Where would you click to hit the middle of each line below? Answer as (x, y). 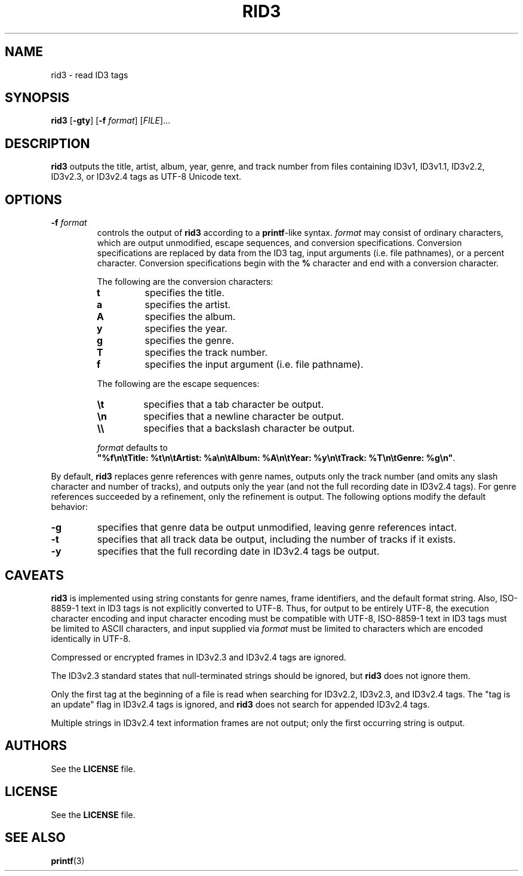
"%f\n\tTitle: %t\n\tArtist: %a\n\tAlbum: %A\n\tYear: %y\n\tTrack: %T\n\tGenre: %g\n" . (276, 458)
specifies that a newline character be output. (244, 417)
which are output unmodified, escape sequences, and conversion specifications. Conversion (279, 243)
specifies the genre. (190, 341)
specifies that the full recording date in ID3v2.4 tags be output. (238, 551)
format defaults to (132, 448)
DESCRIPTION (47, 143)
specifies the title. (184, 293)
